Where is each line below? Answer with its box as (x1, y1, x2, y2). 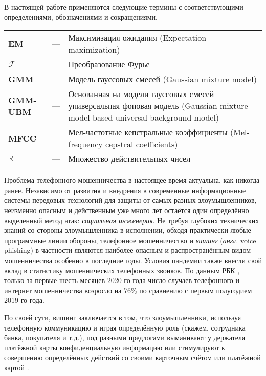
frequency (68, 138, 103, 150)
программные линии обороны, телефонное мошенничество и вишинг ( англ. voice (4, 234, 256, 245)
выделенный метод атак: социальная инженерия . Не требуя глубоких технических (4, 215, 259, 225)
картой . (4, 362, 29, 372)
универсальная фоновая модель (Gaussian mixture (68, 100, 248, 112)
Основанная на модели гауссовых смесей (68, 88, 214, 100)
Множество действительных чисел (68, 153, 191, 165)
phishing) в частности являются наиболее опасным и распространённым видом (4, 245, 251, 255)
